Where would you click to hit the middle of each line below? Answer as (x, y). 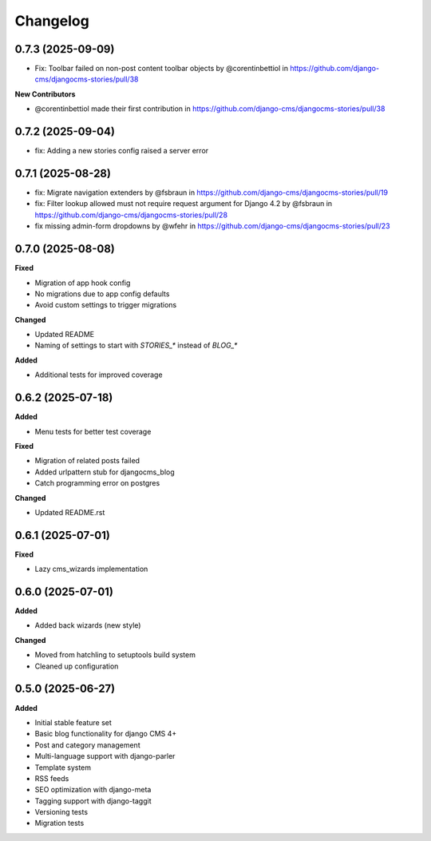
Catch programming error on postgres (97, 483)
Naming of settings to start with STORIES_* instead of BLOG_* (136, 345)
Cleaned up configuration (77, 666)
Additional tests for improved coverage (99, 375)
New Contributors (45, 94)
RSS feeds (52, 778)
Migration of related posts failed (87, 461)
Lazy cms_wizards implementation (91, 569)
